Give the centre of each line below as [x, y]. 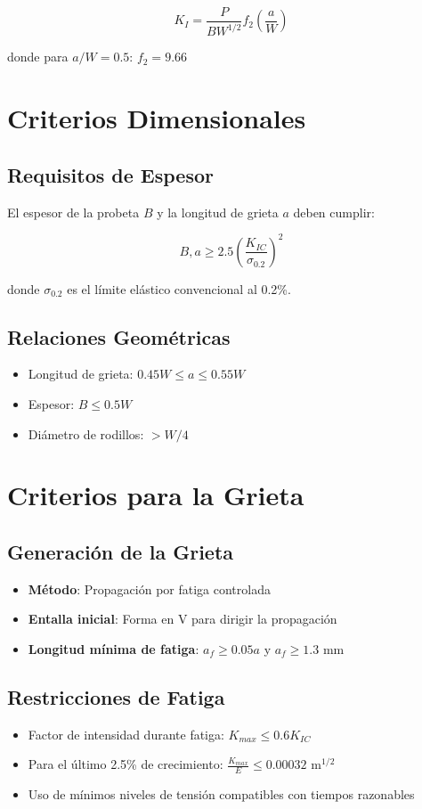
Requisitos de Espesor [110, 174]
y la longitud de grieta [218, 212]
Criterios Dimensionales [157, 118]
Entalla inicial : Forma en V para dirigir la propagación [183, 619]
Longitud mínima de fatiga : [114, 649]
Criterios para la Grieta [156, 495]
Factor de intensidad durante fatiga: [126, 734]
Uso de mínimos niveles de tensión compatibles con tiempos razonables [221, 794]
